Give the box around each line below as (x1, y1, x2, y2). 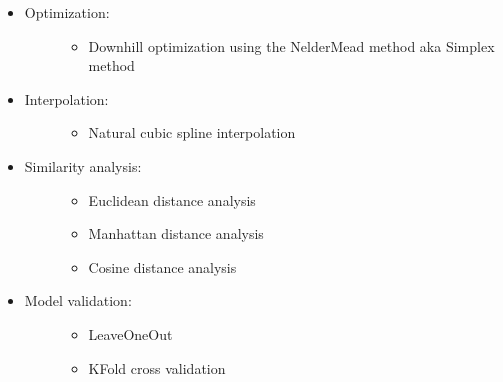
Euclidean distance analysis (88, 189, 256, 210)
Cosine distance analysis (88, 256, 237, 277)
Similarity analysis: (24, 155, 142, 176)
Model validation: (24, 290, 132, 311)
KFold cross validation (88, 357, 226, 378)
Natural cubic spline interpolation (88, 122, 296, 143)
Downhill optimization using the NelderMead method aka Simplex (88, 35, 495, 56)
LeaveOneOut (88, 323, 173, 344)
